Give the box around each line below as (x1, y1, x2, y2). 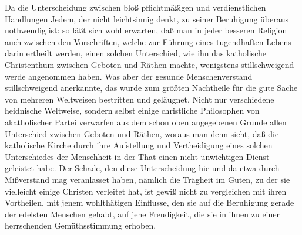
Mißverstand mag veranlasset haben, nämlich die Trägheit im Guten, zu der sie (5, 173, 290, 185)
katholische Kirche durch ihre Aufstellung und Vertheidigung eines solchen (5, 139, 273, 151)
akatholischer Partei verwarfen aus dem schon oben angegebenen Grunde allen (5, 115, 287, 128)
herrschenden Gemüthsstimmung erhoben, (5, 219, 156, 231)
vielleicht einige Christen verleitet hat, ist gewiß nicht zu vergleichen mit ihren (5, 185, 287, 197)
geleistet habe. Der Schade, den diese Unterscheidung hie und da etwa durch (5, 162, 280, 174)
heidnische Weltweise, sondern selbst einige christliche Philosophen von (5, 104, 260, 117)
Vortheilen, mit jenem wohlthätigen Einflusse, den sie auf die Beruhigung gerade (5, 196, 294, 209)
